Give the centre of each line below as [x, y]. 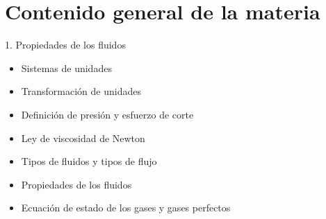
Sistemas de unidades [66, 68]
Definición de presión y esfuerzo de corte [107, 114]
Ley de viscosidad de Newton [83, 138]
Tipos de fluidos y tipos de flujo [89, 161]
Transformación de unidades [81, 91]
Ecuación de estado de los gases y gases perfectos [126, 208]
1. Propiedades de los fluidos [65, 45]
